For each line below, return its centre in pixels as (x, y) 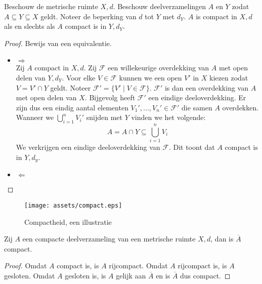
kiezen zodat (229, 77)
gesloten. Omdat (30, 275)
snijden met (104, 117)
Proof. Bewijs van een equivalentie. (58, 43)
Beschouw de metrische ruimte (51, 6)
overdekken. (241, 107)
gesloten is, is (85, 275)
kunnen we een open (150, 77)
